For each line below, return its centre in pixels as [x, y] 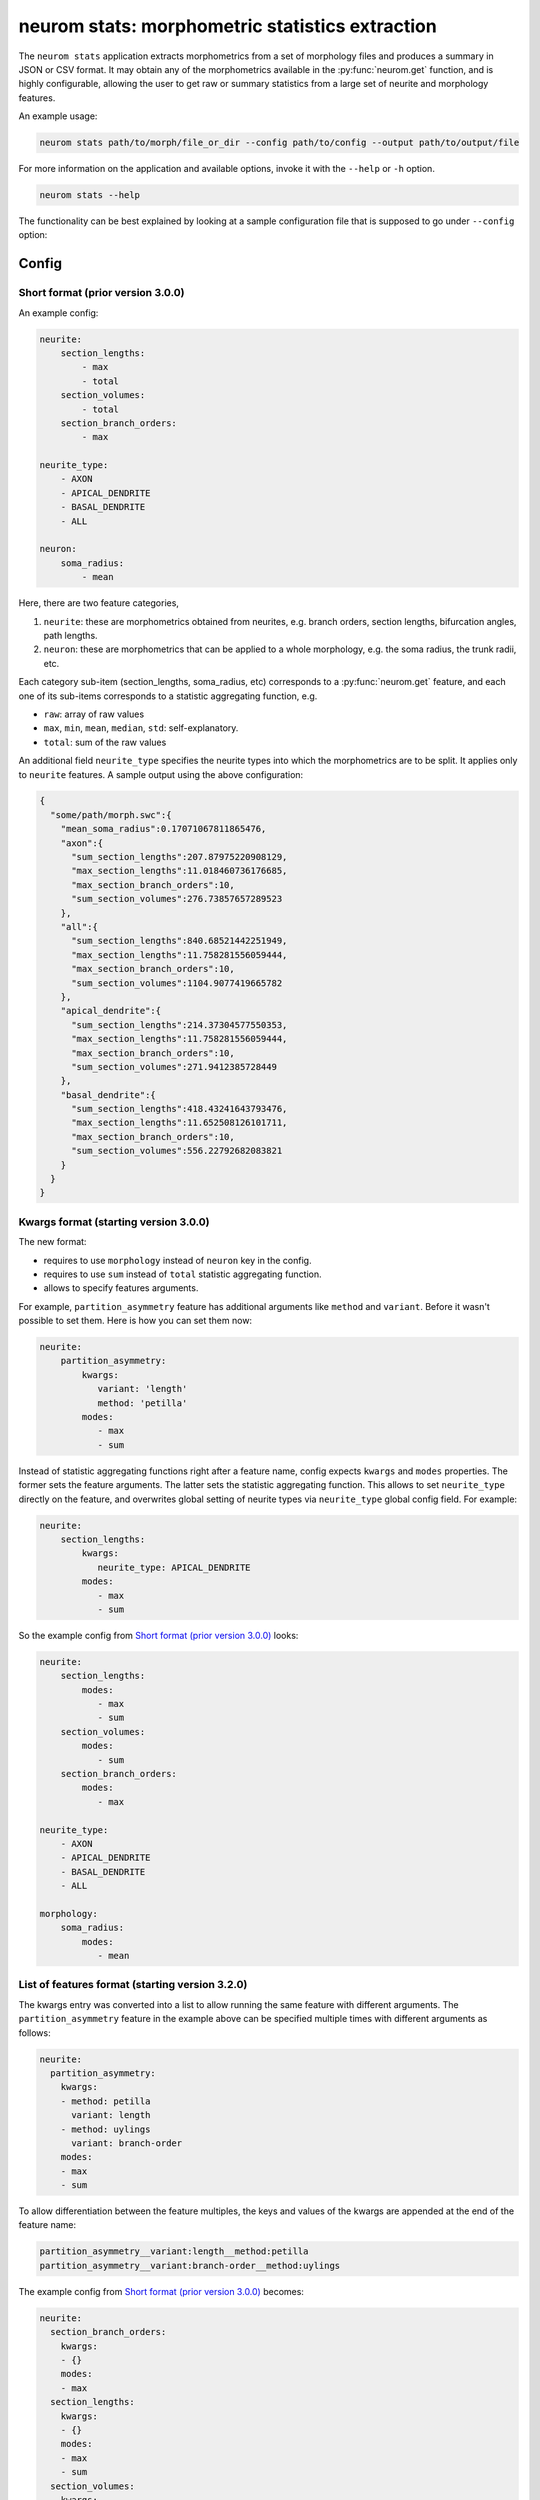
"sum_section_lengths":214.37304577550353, [179, 1024]
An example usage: [58, 116]
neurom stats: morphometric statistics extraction [227, 26]
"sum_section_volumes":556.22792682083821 [177, 1151]
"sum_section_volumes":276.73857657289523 [177, 899]
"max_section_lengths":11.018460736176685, [179, 871]
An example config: [58, 312]
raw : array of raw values [94, 714]
